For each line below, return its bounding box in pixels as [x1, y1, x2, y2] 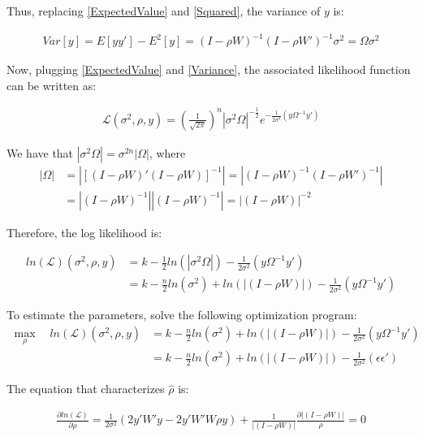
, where [149, 144, 186, 161]
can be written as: [6, 76, 97, 93]
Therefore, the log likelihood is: [6, 223, 162, 240]
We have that [6, 144, 74, 161]
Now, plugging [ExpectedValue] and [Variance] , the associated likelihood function [6, 61, 411, 78]
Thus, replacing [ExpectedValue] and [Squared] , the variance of [6, 2, 321, 19]
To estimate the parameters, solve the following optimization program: [6, 306, 357, 323]
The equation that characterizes [6, 380, 165, 397]
